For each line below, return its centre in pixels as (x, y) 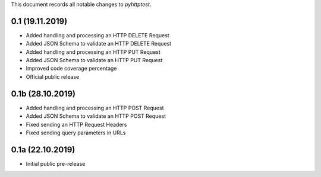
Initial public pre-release (56, 163)
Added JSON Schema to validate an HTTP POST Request (96, 116)
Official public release (53, 76)
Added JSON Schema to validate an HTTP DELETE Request (99, 44)
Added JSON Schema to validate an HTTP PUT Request (94, 60)
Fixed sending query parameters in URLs (76, 133)
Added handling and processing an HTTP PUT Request (93, 52)
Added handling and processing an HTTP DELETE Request (97, 35)
